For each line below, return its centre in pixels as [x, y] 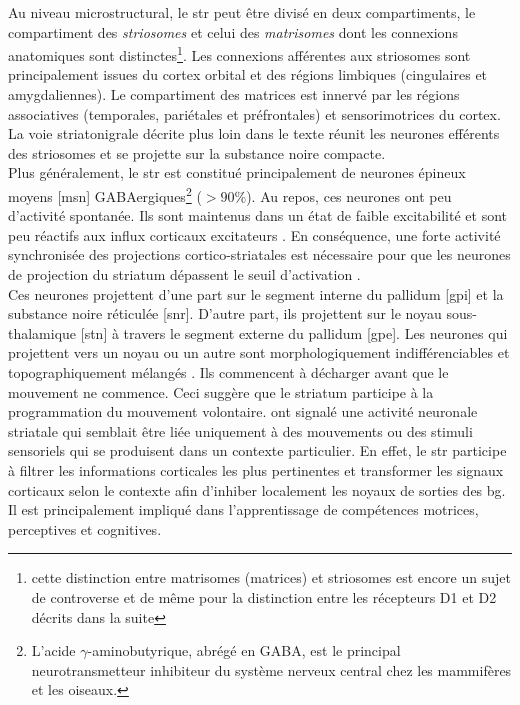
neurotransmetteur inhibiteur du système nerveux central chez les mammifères [271, 669]
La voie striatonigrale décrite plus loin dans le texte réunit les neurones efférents [254, 133]
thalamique [42, 332]
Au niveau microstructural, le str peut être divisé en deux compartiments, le [242, 12]
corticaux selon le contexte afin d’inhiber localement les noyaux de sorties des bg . [257, 489]
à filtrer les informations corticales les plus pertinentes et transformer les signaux [256, 469]
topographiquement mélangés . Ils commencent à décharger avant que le [228, 372]
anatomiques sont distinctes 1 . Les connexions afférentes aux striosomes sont [239, 53]
